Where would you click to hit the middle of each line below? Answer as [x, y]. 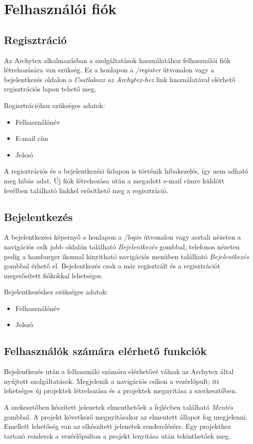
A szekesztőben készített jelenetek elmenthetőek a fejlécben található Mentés [119, 407]
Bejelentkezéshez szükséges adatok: [56, 292]
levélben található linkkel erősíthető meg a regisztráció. [86, 190]
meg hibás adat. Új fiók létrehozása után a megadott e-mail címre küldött [114, 180]
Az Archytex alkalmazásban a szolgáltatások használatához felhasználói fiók [117, 60]
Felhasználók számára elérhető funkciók [106, 351]
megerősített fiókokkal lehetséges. [54, 275]
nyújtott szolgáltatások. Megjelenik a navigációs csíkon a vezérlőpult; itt [112, 381]
